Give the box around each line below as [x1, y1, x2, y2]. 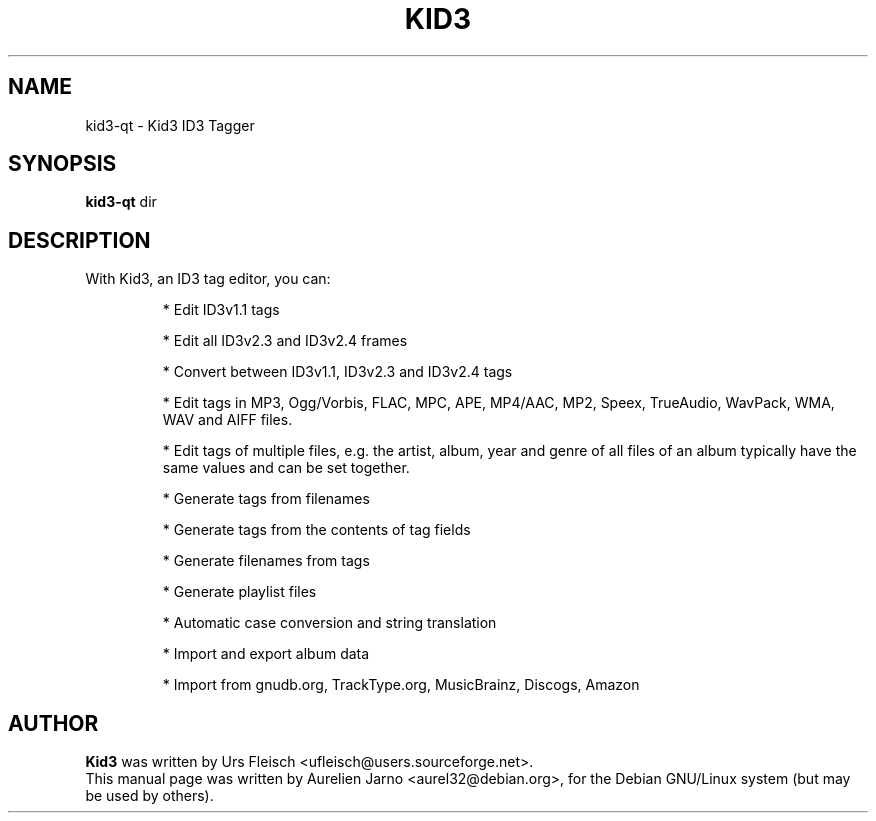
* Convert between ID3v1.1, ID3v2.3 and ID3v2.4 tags [162, 363, 513, 381]
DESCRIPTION [8, 227, 151, 253]
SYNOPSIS [8, 151, 117, 177]
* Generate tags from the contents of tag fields [162, 521, 471, 539]
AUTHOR [8, 710, 99, 736]
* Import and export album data [162, 645, 370, 663]
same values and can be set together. [162, 459, 410, 477]
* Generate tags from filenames [162, 490, 370, 508]
